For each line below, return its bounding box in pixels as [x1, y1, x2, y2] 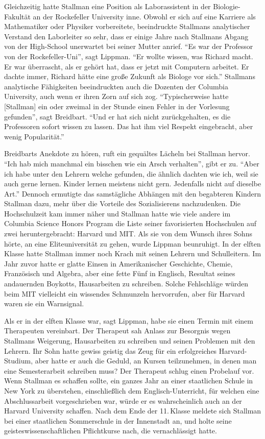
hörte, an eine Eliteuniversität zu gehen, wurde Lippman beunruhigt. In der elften [4, 238, 261, 249]
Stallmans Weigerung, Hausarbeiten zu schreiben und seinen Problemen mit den [4, 335, 255, 346]
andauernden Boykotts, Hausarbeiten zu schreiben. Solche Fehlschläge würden [4, 278, 249, 289]
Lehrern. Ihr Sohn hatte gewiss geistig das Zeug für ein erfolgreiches [4, 345, 217, 356]
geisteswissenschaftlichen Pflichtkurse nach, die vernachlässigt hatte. [4, 425, 217, 436]
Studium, [4, 355, 33, 366]
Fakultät [4, 11, 31, 21]
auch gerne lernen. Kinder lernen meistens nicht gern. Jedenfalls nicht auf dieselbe [4, 178, 261, 189]
